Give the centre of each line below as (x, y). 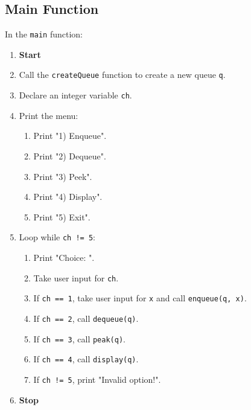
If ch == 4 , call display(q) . (86, 359)
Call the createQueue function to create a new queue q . (122, 75)
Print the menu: (49, 115)
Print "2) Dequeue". (70, 155)
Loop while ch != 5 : (57, 237)
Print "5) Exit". (62, 216)
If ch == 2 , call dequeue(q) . (86, 318)
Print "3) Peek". (63, 176)
